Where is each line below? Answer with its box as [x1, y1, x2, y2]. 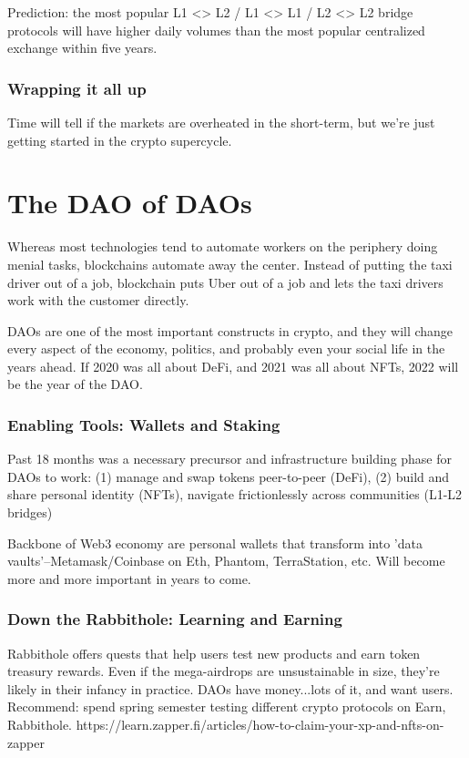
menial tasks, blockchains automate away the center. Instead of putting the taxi [7, 254, 453, 273]
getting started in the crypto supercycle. [7, 130, 232, 149]
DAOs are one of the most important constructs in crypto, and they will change [7, 321, 454, 340]
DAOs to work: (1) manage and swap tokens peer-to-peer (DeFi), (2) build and [7, 466, 450, 486]
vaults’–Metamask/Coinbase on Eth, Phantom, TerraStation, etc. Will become [7, 551, 445, 570]
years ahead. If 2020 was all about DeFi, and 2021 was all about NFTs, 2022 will [7, 356, 459, 375]
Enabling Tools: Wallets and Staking [7, 413, 280, 435]
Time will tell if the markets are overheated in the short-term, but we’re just [7, 113, 435, 131]
